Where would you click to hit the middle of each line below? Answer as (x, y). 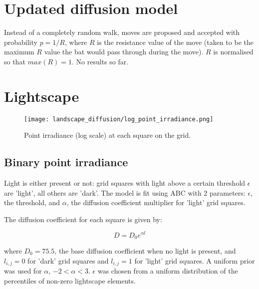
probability (21, 42)
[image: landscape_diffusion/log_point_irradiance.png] (119, 119)
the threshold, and (32, 202)
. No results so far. (100, 61)
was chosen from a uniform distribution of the (168, 271)
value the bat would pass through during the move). (124, 52)
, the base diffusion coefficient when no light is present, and (145, 250)
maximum (19, 52)
